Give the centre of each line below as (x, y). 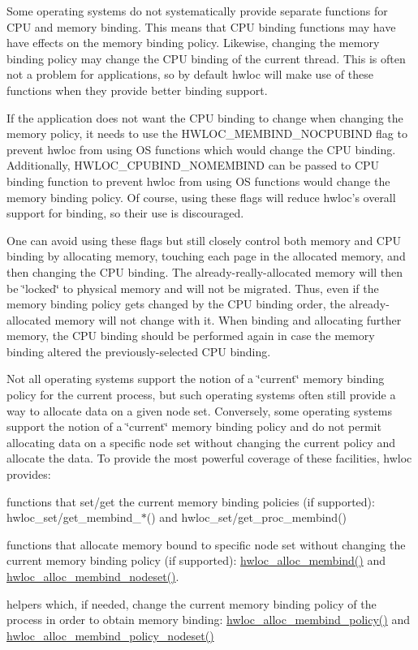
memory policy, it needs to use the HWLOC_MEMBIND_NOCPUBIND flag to (207, 133)
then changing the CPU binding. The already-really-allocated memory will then (205, 271)
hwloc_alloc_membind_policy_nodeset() (110, 635)
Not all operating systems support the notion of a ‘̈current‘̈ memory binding (196, 379)
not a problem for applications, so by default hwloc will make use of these (190, 74)
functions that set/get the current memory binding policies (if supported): (191, 501)
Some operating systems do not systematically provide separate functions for (197, 11)
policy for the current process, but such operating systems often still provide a (201, 395)
